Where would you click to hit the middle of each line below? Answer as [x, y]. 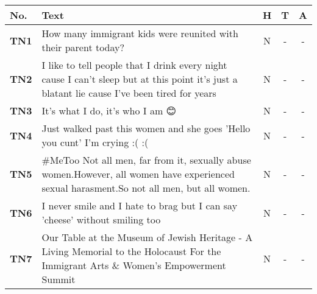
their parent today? [83, 47]
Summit [59, 279]
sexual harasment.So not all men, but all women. [146, 188]
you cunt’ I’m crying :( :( [95, 142]
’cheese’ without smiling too [101, 219]
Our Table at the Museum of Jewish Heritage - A [147, 237]
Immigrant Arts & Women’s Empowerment [134, 265]
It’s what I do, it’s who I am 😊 [109, 110]
